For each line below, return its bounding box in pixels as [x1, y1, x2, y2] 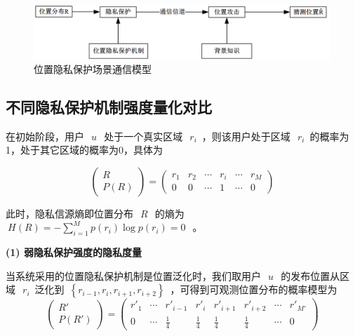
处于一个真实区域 [104, 128, 183, 143]
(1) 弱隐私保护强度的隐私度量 [6, 245, 142, 260]
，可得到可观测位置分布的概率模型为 [170, 282, 337, 297]
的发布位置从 [281, 268, 340, 283]
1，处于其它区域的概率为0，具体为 [6, 142, 163, 157]
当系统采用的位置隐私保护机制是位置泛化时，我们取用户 [6, 268, 261, 283]
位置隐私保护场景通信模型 [34, 61, 152, 76]
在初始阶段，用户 [6, 128, 84, 143]
